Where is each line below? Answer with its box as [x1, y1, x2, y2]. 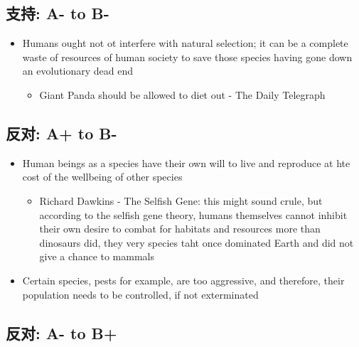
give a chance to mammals [39, 249, 155, 264]
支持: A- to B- [6, 2, 109, 24]
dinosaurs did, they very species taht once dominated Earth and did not [39, 235, 354, 250]
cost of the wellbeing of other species [22, 169, 183, 184]
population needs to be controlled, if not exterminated [22, 287, 259, 301]
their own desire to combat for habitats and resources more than [39, 221, 321, 236]
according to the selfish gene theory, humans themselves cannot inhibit [39, 207, 348, 222]
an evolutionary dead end [22, 63, 134, 78]
